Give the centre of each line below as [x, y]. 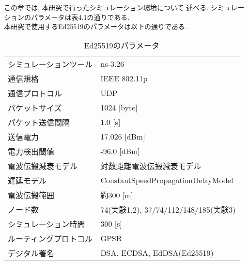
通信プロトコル [35, 93]
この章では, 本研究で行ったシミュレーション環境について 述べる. [106, 7]
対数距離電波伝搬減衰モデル [151, 166]
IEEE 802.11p [124, 78]
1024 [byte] [119, 108]
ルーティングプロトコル [50, 238]
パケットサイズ [35, 108]
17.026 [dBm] [123, 137]
